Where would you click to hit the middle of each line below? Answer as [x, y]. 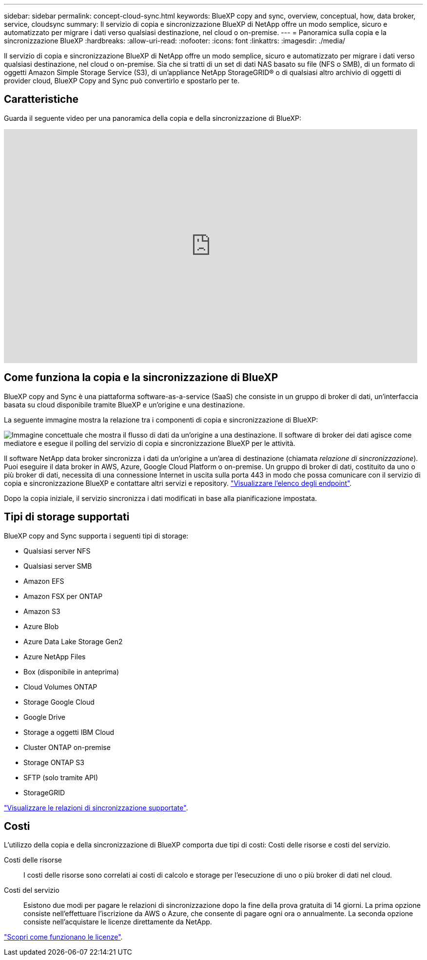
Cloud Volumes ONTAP [60, 687]
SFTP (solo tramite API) [61, 777]
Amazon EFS [44, 581]
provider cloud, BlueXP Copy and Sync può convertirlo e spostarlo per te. [122, 81]
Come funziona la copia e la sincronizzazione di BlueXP [141, 378]
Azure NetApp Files [55, 656]
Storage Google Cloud [59, 702]
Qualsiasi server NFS [57, 551]
